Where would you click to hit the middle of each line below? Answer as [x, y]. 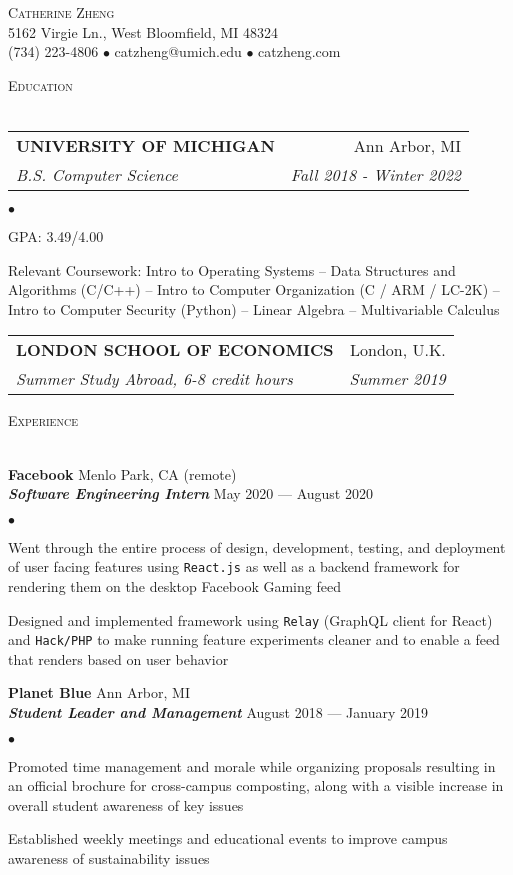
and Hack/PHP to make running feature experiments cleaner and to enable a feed [254, 639]
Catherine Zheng [61, 12]
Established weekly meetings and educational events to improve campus [228, 838]
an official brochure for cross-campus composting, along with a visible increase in [256, 785]
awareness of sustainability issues [109, 858]
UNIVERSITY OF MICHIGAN [145, 145]
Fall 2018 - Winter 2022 [375, 174]
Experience [43, 420]
